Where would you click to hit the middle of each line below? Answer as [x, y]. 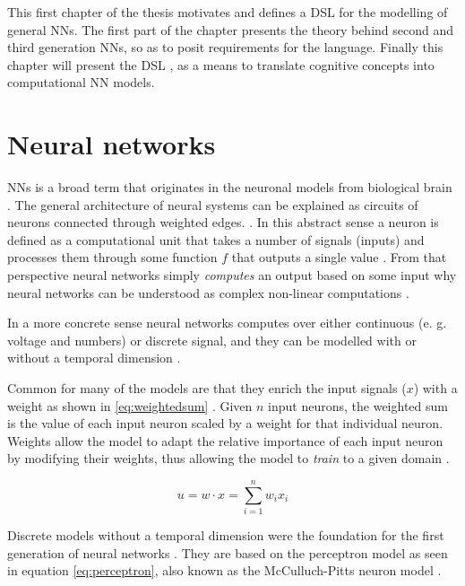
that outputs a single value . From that [339, 257]
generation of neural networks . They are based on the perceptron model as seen [228, 552]
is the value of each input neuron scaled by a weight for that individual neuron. [225, 423]
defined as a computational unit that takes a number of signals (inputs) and [216, 239]
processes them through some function [112, 257]
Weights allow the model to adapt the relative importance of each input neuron [225, 440]
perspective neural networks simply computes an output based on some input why [232, 275]
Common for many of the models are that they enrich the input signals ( [207, 388]
